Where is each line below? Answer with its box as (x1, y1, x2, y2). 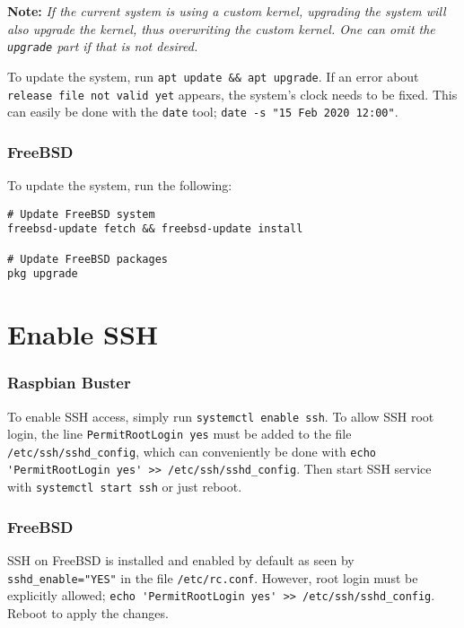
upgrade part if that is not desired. (7, 37, 198, 56)
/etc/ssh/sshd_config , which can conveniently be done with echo (7, 441, 376, 460)
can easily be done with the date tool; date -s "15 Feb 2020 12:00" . (7, 102, 398, 121)
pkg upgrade (7, 267, 78, 281)
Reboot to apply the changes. (7, 603, 169, 622)
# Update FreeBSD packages (7, 252, 168, 266)
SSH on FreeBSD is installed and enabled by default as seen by (7, 551, 355, 569)
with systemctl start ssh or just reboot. (7, 477, 242, 496)
